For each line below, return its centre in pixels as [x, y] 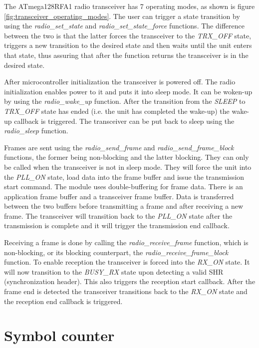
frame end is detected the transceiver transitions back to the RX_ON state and [126, 291]
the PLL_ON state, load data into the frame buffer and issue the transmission [124, 176]
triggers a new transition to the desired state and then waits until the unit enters [128, 45]
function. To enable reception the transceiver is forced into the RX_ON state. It [127, 262]
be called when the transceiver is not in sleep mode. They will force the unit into [128, 167]
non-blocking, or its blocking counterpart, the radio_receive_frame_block [116, 252]
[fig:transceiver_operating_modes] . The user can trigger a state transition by [122, 16]
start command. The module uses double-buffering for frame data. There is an [124, 186]
